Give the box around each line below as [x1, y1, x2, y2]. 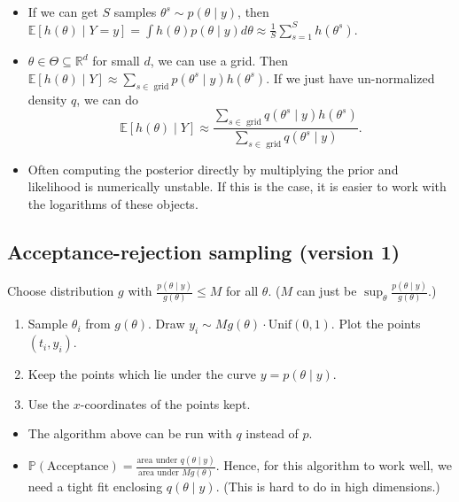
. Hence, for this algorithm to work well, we [215, 456, 452, 475]
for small [92, 51, 140, 70]
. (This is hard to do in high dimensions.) [215, 476, 440, 495]
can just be [296, 282, 357, 300]
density [27, 89, 67, 108]
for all [225, 282, 259, 300]
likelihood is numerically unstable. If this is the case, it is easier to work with [27, 177, 447, 196]
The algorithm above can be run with [27, 424, 232, 443]
